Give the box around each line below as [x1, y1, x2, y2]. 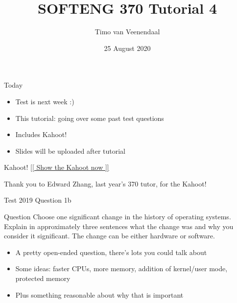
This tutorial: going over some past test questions [15, 113, 164, 123]
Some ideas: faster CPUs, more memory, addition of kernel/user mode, [15, 263, 228, 274]
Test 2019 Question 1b [4, 195, 71, 205]
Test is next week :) [15, 96, 74, 106]
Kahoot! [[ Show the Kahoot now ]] [4, 162, 109, 172]
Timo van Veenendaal [95, 26, 160, 37]
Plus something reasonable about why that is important [15, 289, 184, 300]
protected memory [15, 273, 71, 283]
